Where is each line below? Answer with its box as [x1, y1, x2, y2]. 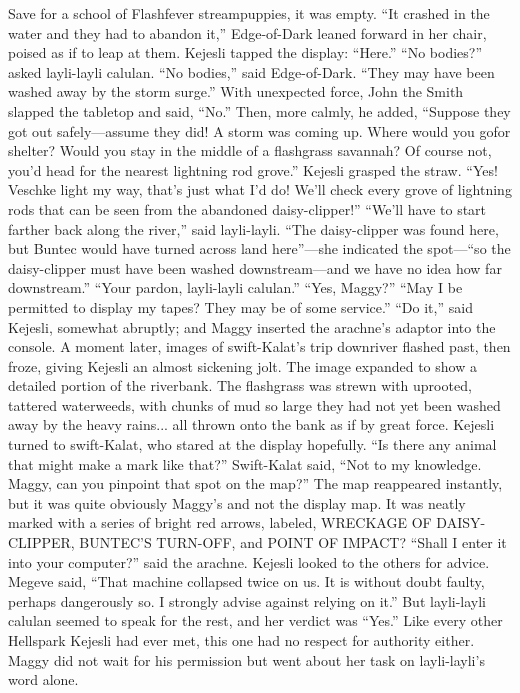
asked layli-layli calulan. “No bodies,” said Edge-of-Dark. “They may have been [8, 61, 495, 82]
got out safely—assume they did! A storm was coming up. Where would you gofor [8, 120, 511, 141]
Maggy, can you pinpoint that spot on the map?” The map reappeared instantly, [8, 473, 503, 494]
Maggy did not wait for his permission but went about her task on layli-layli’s [8, 649, 485, 670]
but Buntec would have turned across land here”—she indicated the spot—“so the [8, 238, 511, 259]
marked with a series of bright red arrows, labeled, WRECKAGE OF [8, 512, 432, 533]
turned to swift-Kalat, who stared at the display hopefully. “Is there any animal [8, 434, 497, 455]
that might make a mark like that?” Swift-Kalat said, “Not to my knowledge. [8, 453, 482, 474]
